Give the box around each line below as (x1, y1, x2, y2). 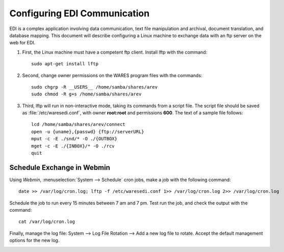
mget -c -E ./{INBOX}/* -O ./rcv (31, 143, 115, 149)
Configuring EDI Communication (9, 8, 150, 19)
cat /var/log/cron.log (18, 219, 75, 224)
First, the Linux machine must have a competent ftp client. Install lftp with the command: (22, 49, 208, 55)
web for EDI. (9, 40, 36, 46)
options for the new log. (9, 237, 60, 243)
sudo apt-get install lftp (31, 61, 99, 67)
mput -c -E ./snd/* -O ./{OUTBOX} (31, 136, 117, 142)
